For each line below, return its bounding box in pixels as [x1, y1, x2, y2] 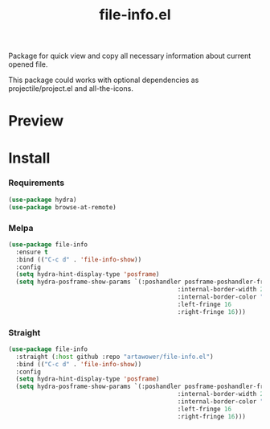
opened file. [8, 60, 48, 69]
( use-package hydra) [8, 196, 78, 204]
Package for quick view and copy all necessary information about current [8, 51, 252, 61]
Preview [8, 112, 64, 130]
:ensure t [15, 248, 48, 256]
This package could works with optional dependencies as [8, 75, 199, 85]
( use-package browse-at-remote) [8, 203, 117, 211]
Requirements [8, 177, 65, 188]
